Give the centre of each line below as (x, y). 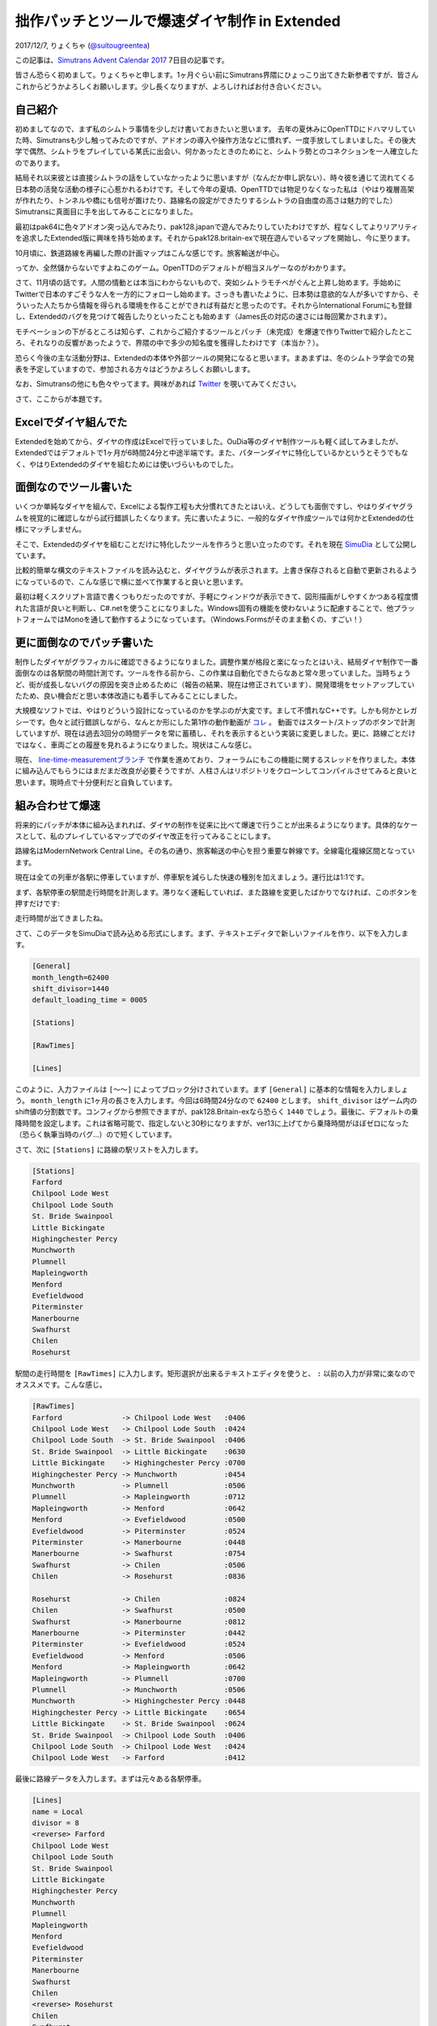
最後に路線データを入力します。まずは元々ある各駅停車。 (110, 1779)
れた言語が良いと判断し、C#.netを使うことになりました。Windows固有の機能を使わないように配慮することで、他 (204, 608)
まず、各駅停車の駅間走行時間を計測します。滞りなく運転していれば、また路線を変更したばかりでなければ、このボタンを (216, 892)
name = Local (58, 1812)
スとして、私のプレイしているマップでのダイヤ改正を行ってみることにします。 (145, 836)
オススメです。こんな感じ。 (61, 1385)
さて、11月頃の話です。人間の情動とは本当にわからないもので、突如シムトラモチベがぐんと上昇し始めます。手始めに (208, 283)
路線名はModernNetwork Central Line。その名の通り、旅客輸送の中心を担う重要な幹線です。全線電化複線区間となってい (215, 851)
